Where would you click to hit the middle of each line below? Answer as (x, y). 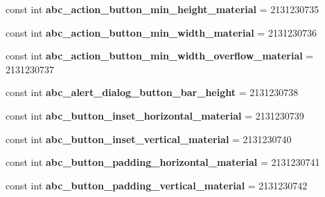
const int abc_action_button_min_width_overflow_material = (160, 56)
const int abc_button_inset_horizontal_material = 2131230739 (155, 115)
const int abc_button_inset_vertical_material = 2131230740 (149, 139)
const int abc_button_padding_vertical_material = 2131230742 (157, 185)
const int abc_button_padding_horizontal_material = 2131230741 (163, 162)
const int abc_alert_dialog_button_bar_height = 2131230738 (152, 92)
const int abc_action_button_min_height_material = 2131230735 (162, 9)
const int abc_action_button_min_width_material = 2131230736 (161, 32)
